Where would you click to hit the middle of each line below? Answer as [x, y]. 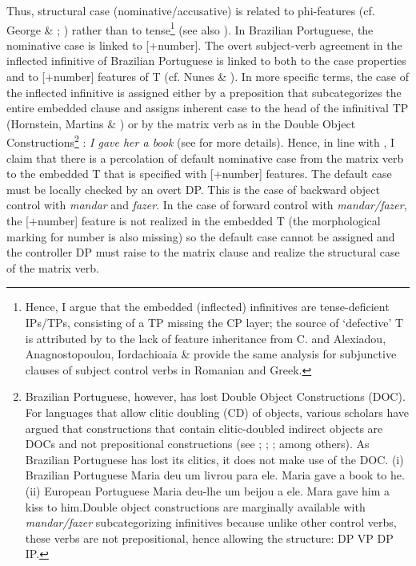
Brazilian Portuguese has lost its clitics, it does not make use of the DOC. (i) [214, 459]
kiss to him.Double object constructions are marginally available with [195, 506]
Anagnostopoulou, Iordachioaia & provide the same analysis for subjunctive [211, 354]
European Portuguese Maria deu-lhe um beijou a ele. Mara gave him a [217, 490]
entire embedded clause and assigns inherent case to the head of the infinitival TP [208, 108]
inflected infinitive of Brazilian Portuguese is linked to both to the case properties [206, 61]
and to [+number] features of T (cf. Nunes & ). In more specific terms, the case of [208, 77]
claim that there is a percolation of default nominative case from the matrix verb [205, 158]
